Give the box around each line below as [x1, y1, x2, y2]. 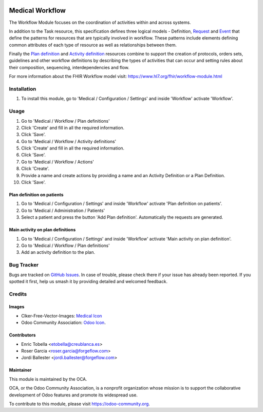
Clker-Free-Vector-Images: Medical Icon [21, 313, 102, 318]
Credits [9, 290, 27, 297]
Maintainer [9, 367, 32, 373]
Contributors [9, 332, 36, 338]
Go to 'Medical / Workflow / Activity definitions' [21, 138, 116, 144]
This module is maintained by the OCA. [9, 376, 87, 382]
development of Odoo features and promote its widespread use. [9, 392, 138, 398]
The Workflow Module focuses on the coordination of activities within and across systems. [9, 19, 191, 25]
